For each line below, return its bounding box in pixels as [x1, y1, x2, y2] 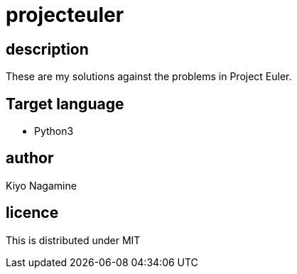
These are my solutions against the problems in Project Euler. [6, 70, 292, 83]
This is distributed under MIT [6, 234, 141, 246]
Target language [6, 94, 124, 113]
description [6, 40, 89, 58]
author [6, 149, 54, 168]
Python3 [34, 125, 74, 138]
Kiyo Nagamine [6, 179, 77, 192]
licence [6, 204, 59, 222]
